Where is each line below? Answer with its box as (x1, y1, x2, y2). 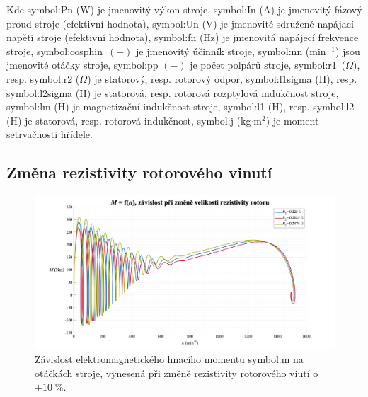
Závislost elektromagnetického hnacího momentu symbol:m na (35, 352, 304, 367)
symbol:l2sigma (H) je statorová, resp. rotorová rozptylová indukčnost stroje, (6, 85, 339, 100)
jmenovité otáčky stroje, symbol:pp (6, 57, 159, 72)
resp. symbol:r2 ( (6, 71, 80, 86)
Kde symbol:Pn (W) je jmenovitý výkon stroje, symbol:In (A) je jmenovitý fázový (6, 2, 362, 16)
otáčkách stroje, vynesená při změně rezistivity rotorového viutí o (35, 365, 318, 380)
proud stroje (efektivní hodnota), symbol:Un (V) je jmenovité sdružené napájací (6, 16, 354, 30)
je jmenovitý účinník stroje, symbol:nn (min (136, 43, 326, 58)
